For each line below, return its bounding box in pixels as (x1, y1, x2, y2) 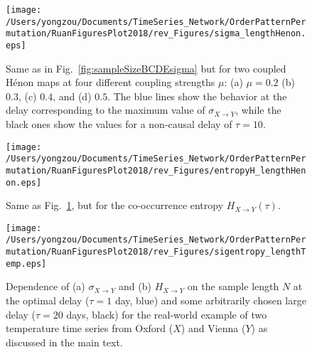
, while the (235, 102, 281, 117)
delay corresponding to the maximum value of (6, 102, 205, 117)
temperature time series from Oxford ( (6, 321, 173, 336)
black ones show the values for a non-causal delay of (6, 117, 232, 131)
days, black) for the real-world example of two (66, 306, 267, 321)
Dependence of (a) (6, 279, 85, 294)
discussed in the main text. (6, 334, 123, 349)
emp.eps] (6, 258, 47, 269)
